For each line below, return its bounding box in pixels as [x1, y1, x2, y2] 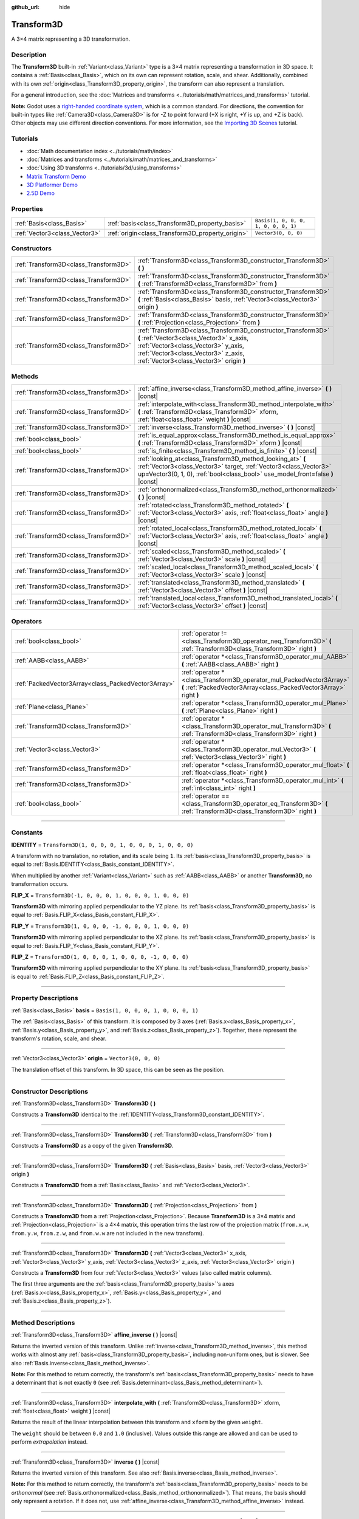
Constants [11, 828, 43, 837]
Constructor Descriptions [11, 1087, 88, 1096]
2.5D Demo [26, 190, 55, 197]
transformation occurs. [11, 880, 69, 888]
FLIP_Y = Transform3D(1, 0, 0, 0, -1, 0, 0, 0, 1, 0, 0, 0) [11, 922, 190, 930]
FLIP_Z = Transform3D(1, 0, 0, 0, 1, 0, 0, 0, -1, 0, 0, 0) [11, 953, 189, 960]
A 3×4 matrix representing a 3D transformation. [11, 35, 131, 43]
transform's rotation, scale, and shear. [11, 1035, 107, 1042]
